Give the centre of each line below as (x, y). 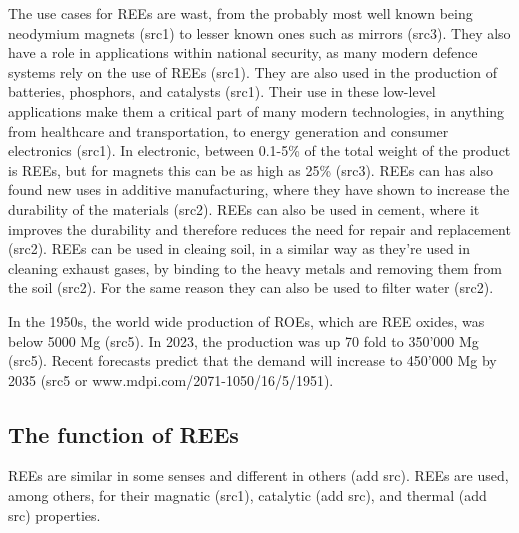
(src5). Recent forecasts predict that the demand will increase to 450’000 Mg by (252, 360)
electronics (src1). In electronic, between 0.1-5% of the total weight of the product (259, 150)
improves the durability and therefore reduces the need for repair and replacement (259, 228)
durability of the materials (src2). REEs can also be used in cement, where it (244, 208)
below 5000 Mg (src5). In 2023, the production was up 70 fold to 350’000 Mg (243, 340)
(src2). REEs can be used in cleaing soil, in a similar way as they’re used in (239, 248)
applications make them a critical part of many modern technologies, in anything (256, 110)
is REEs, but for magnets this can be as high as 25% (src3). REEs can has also (250, 169)
